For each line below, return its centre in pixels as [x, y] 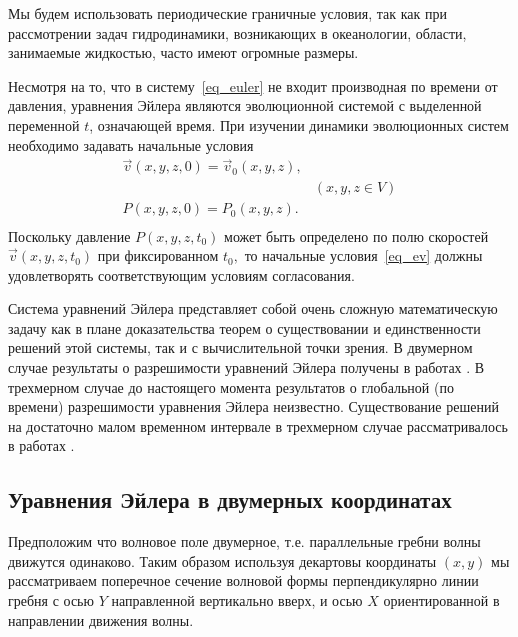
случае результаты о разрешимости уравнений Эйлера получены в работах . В [246, 367]
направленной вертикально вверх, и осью [237, 600]
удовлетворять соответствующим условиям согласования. [181, 274]
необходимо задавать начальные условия [131, 144]
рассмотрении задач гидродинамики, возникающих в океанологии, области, [237, 32]
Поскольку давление [69, 235]
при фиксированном [158, 255]
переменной [44, 124]
